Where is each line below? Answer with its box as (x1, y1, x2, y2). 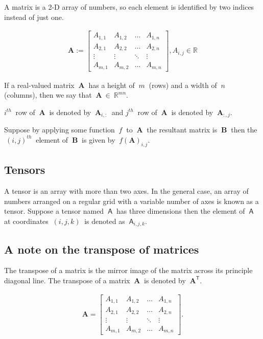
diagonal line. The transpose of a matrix (4, 275, 130, 285)
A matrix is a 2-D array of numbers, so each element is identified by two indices (4, 2, 254, 12)
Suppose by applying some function (4, 124, 115, 135)
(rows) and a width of (149, 79, 217, 90)
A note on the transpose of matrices (4, 241, 199, 257)
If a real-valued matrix (4, 79, 75, 90)
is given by (82, 134, 115, 145)
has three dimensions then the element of (116, 206, 245, 216)
